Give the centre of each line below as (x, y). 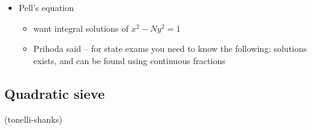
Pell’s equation (46, 7)
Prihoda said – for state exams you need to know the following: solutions (170, 49)
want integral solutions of (81, 28)
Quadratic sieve (55, 93)
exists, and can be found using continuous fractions (129, 60)
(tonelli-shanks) (33, 119)
